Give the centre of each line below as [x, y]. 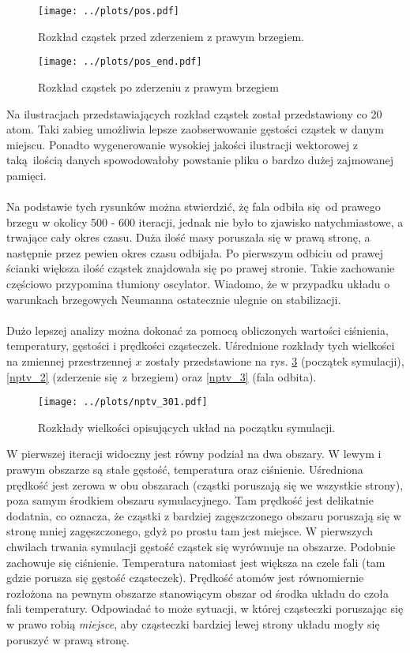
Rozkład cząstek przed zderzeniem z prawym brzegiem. [171, 36]
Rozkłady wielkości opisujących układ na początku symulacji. [187, 427]
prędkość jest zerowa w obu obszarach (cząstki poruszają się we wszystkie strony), [205, 484]
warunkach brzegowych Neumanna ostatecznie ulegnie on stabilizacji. [174, 299]
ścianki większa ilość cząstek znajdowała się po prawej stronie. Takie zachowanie [201, 268]
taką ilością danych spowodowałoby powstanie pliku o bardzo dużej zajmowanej [200, 160]
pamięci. [26, 175]
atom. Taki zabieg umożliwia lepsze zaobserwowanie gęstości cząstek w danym [195, 129]
